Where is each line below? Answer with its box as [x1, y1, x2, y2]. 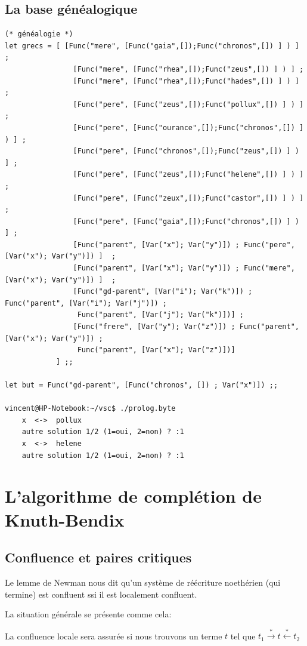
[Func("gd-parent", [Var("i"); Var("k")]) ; [73, 287, 253, 296]
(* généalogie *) [5, 30, 73, 39]
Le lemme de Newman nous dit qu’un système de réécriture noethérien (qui [5, 576, 281, 588]
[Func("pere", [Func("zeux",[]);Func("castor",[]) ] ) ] [73, 193, 304, 202]
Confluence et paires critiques [5, 548, 192, 567]
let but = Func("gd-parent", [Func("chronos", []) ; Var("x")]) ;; [5, 381, 278, 390]
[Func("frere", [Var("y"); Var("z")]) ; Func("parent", [73, 322, 299, 331]
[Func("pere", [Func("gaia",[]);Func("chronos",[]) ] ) [73, 217, 299, 226]
